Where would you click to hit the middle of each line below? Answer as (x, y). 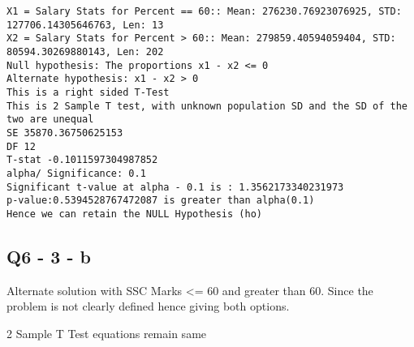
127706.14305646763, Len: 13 (85, 25)
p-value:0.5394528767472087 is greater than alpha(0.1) (161, 201)
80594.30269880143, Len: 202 (85, 51)
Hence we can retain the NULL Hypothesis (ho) (134, 214)
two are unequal (50, 120)
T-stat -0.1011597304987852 (82, 160)
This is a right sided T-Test (88, 92)
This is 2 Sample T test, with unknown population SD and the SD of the (207, 106)
